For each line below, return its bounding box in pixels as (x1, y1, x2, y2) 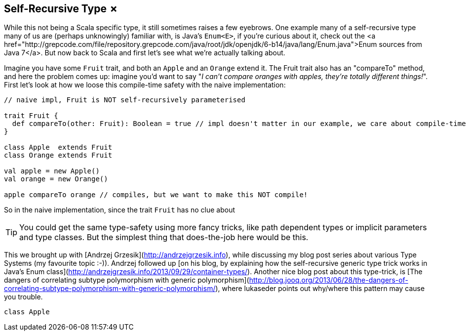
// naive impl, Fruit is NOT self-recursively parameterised (4, 96, 245, 104)
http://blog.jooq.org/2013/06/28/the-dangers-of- (249, 276, 408, 285)
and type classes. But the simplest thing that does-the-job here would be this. (19, 232, 309, 243)
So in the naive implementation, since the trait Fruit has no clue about (4, 206, 235, 214)
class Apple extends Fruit (4, 143, 113, 152)
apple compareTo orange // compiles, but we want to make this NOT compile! (4, 191, 308, 199)
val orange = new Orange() (4, 175, 108, 183)
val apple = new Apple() (4, 167, 100, 175)
